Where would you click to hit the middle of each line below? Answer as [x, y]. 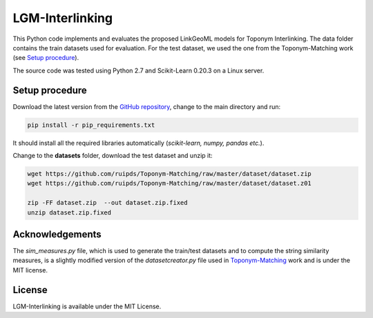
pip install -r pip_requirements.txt [91, 125]
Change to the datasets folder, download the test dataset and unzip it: [113, 155]
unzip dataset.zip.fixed [69, 212]
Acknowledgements [57, 234]
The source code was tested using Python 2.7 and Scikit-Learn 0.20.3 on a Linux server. [138, 70]
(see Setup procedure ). [46, 58]
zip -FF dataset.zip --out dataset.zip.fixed [107, 203]
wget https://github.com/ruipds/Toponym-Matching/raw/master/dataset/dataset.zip [170, 173]
